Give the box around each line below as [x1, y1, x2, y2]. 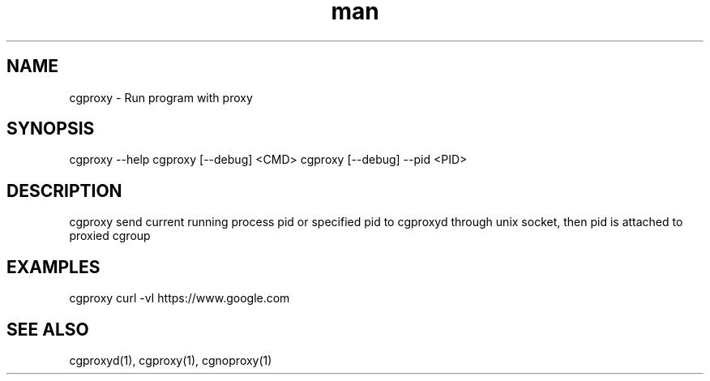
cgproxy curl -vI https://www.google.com [69, 291, 290, 306]
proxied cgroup [69, 229, 151, 243]
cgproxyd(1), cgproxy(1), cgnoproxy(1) [69, 353, 272, 367]
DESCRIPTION [6, 180, 122, 201]
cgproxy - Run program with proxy [69, 90, 253, 105]
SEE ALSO [6, 319, 89, 340]
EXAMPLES [6, 256, 101, 277]
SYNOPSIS [6, 118, 95, 139]
